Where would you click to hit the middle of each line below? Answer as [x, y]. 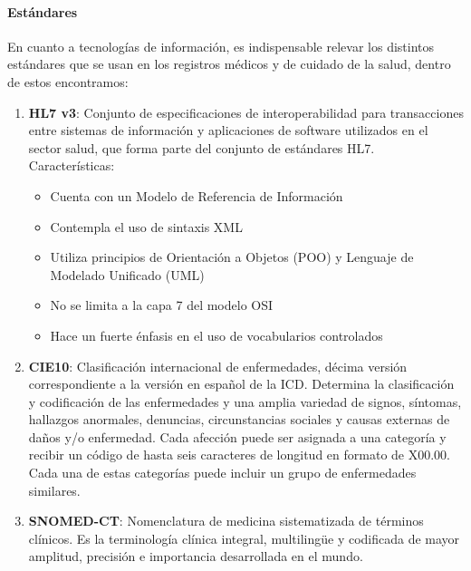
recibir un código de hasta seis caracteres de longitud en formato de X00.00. [240, 455]
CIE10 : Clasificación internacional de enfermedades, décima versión [218, 366]
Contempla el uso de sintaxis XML [146, 226]
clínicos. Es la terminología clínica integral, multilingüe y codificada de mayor [244, 538]
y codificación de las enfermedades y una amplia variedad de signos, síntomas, [245, 401]
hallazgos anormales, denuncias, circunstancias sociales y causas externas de [239, 419]
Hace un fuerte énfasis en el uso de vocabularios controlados [216, 335]
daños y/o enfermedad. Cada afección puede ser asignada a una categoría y [237, 436]
